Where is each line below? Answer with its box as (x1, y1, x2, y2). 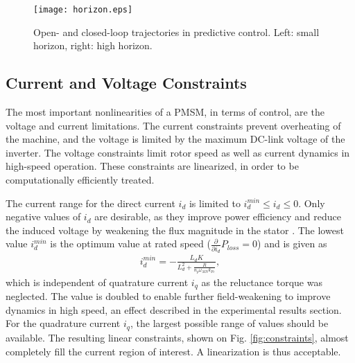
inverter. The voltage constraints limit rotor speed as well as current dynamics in (6, 145, 350, 159)
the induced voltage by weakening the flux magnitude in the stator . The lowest (6, 222, 344, 237)
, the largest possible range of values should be (130, 316, 329, 330)
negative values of (6, 209, 81, 224)
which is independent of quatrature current (6, 274, 189, 289)
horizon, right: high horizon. (33, 38, 153, 53)
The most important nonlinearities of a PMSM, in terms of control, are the (6, 105, 324, 119)
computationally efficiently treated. (6, 172, 155, 187)
